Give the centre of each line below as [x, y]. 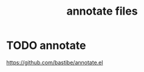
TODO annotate [46, 45]
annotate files [102, 11]
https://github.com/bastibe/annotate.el [55, 62]
